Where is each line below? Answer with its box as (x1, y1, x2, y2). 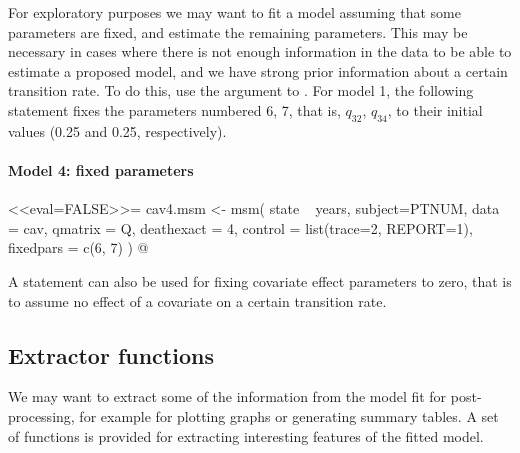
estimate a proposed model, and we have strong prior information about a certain (8, 60, 508, 81)
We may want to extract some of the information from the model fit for (8, 386, 447, 407)
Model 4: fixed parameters (8, 159, 194, 180)
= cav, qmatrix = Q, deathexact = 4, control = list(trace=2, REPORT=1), (8, 217, 473, 238)
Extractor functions (8, 339, 214, 370)
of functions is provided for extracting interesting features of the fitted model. (8, 425, 484, 446)
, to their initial (387, 99, 483, 120)
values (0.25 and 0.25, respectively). (8, 120, 227, 141)
